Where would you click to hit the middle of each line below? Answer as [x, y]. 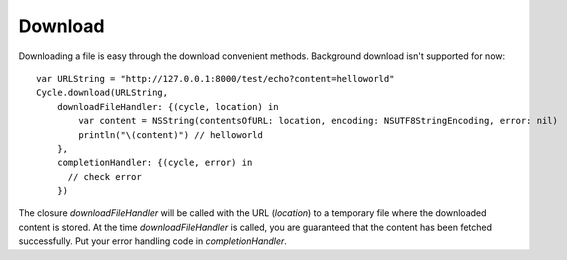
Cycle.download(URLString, [102, 93]
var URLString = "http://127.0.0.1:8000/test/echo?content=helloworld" [215, 78]
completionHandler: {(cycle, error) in [154, 163]
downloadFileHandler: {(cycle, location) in [167, 106]
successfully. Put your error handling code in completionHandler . [152, 241]
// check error [104, 176]
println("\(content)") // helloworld [171, 134]
